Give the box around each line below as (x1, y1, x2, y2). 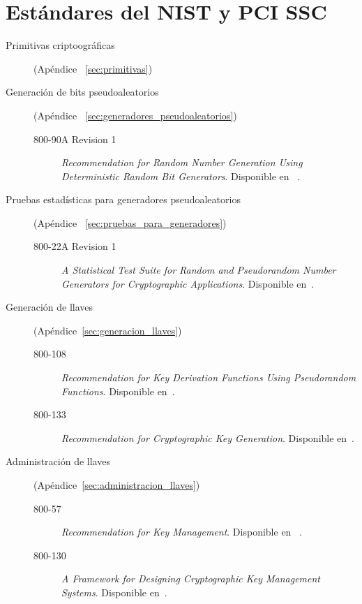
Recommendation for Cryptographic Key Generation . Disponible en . (61, 430, 354, 445)
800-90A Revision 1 (33, 131, 116, 146)
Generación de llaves (6, 300, 93, 314)
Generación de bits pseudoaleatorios (6, 84, 159, 99)
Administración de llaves (6, 454, 110, 469)
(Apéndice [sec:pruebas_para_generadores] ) (33, 215, 227, 230)
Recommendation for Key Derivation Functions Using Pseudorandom (61, 370, 356, 385)
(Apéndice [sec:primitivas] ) (33, 61, 153, 75)
